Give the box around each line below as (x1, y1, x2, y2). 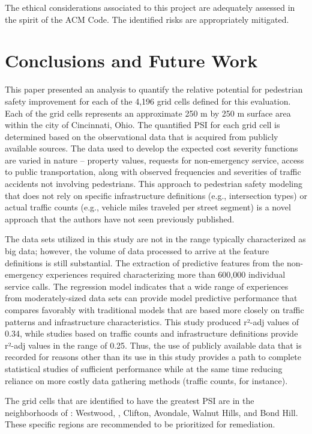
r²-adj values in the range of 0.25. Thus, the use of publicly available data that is (5, 338, 302, 351)
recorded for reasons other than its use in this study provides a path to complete (5, 350, 301, 363)
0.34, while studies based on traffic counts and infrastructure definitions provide (5, 327, 298, 340)
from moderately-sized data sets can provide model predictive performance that (5, 292, 298, 304)
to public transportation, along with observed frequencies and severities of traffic (5, 165, 301, 178)
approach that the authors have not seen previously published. (5, 212, 235, 225)
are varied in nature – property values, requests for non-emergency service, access (5, 153, 304, 166)
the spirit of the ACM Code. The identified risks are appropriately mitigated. (5, 13, 289, 25)
